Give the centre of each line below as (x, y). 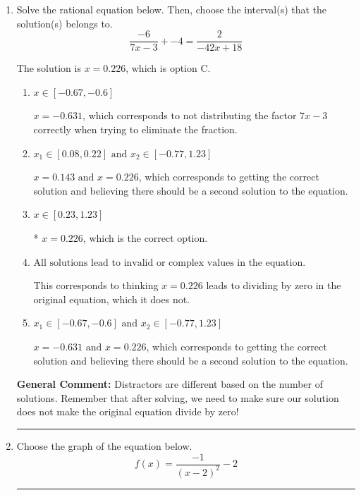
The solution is (49, 68)
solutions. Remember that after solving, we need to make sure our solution (178, 397)
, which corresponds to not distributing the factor (190, 115)
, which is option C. (168, 68)
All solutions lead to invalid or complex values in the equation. (170, 263)
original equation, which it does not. (112, 299)
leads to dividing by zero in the (274, 285)
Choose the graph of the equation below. (104, 445)
